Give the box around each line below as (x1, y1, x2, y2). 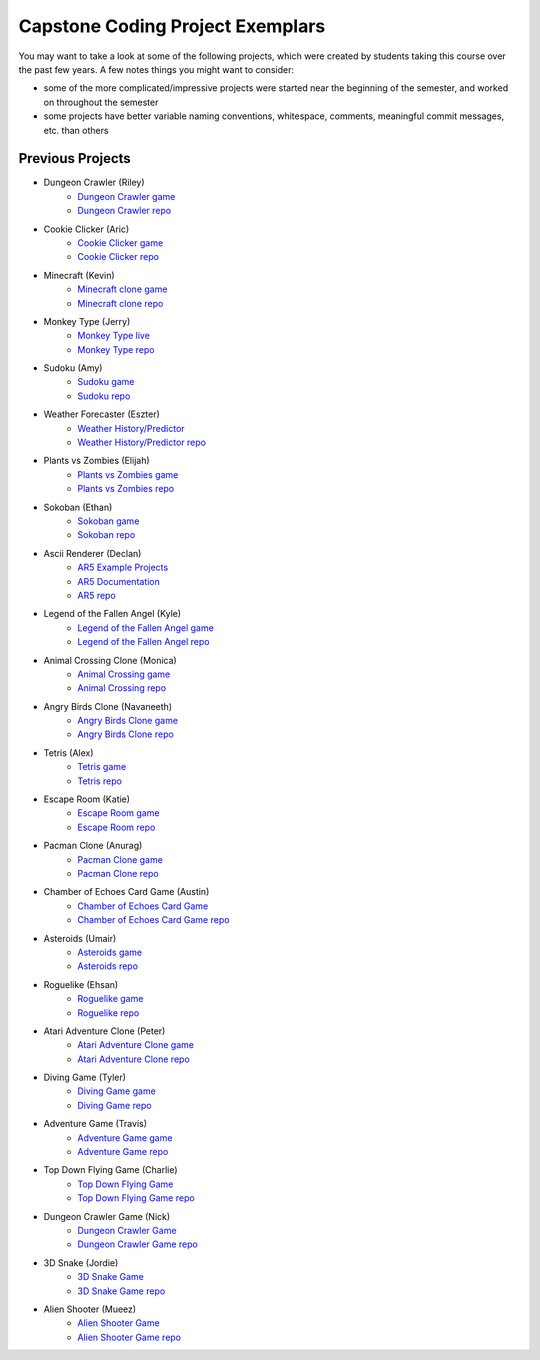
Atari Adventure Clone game (77, 1039, 195, 1051)
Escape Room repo (77, 821, 156, 833)
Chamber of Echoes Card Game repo (77, 914, 230, 926)
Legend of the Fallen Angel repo (77, 636, 210, 648)
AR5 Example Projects (77, 561, 169, 574)
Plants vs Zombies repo (77, 483, 175, 495)
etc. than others (43, 124, 109, 136)
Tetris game (77, 761, 127, 773)
